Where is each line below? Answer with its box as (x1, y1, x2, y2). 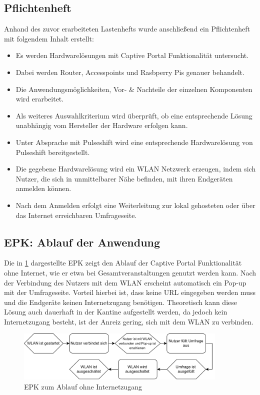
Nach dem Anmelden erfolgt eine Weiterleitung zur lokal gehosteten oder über (15, 199, 255, 210)
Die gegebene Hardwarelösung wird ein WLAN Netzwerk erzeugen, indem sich (15, 163, 256, 174)
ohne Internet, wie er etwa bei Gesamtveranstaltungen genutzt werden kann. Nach (4, 267, 256, 277)
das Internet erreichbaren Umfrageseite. (15, 209, 137, 220)
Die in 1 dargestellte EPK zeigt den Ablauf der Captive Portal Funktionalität (4, 257, 242, 268)
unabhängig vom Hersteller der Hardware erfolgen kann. (15, 120, 188, 130)
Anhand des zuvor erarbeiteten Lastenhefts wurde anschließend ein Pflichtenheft (4, 23, 250, 34)
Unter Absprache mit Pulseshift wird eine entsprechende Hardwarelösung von (15, 136, 253, 147)
